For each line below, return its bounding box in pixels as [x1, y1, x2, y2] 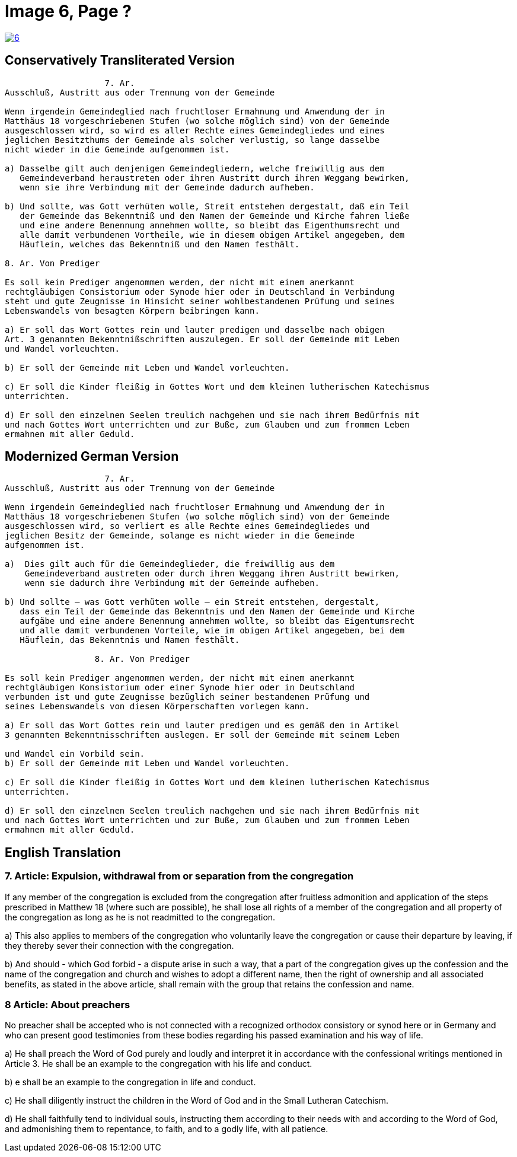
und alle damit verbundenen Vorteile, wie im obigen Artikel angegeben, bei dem [20, 626, 405, 636]
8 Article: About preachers [5, 999, 130, 1011]
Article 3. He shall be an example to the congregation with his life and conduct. [5, 1059, 312, 1069]
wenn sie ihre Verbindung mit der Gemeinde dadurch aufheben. [20, 182, 315, 192]
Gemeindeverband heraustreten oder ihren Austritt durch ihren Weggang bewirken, [20, 173, 410, 183]
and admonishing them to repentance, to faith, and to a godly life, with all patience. [5, 1124, 328, 1134]
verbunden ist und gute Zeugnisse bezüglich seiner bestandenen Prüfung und [5, 692, 370, 702]
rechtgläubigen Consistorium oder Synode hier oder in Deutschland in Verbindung [5, 286, 395, 297]
